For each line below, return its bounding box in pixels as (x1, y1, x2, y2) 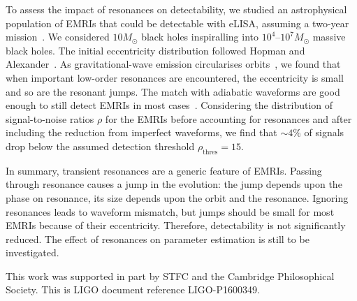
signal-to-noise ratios (6, 111, 94, 126)
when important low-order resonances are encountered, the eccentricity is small (6, 70, 344, 85)
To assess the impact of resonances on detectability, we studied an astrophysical (6, 2, 347, 16)
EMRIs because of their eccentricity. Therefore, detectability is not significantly (6, 218, 346, 233)
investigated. (6, 245, 59, 260)
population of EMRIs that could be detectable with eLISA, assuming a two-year (6, 15, 349, 30)
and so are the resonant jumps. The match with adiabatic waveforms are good (6, 84, 340, 98)
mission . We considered (6, 29, 110, 44)
